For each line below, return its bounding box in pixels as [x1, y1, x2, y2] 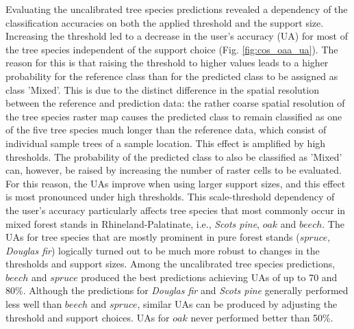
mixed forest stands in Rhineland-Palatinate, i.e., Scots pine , [5, 216, 260, 231]
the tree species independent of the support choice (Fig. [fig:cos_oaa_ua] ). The [5, 42, 338, 56]
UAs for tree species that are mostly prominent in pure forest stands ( [5, 230, 300, 244]
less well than [5, 297, 62, 311]
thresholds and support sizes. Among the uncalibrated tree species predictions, [5, 256, 336, 271]
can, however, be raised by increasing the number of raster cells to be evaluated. [5, 163, 342, 177]
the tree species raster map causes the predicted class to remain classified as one [5, 109, 342, 123]
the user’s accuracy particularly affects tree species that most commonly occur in [5, 202, 346, 217]
